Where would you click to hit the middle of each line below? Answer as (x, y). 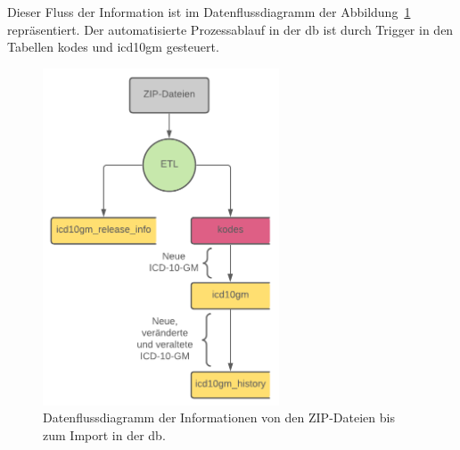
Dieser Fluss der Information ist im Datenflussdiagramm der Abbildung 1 (209, 12)
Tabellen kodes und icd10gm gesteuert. (113, 47)
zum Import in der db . (104, 434)
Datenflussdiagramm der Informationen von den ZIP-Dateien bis (219, 417)
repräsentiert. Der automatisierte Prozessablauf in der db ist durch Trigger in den (230, 29)
